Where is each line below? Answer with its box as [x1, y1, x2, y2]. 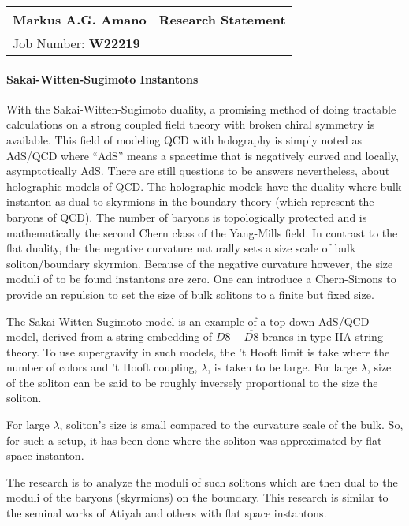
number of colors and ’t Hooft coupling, [6, 359, 198, 375]
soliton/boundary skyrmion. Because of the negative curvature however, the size [6, 255, 393, 271]
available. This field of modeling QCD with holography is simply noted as [6, 131, 362, 147]
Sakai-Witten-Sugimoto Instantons [6, 70, 199, 87]
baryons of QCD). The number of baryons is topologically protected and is [6, 208, 367, 225]
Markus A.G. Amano [13, 10, 147, 28]
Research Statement [158, 10, 286, 28]
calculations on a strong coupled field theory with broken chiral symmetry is [6, 116, 375, 132]
